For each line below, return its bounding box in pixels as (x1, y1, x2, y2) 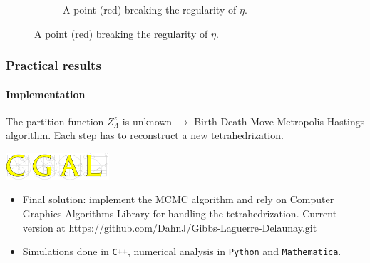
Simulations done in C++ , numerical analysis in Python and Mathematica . (22, 244, 341, 259)
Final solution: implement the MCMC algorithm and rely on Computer (22, 192, 334, 207)
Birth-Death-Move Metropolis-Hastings (194, 113, 365, 128)
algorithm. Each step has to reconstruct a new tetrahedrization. (6, 128, 284, 143)
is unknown (122, 113, 173, 128)
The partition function (6, 113, 104, 128)
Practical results (6, 56, 101, 74)
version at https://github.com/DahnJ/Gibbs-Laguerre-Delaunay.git (22, 220, 317, 234)
